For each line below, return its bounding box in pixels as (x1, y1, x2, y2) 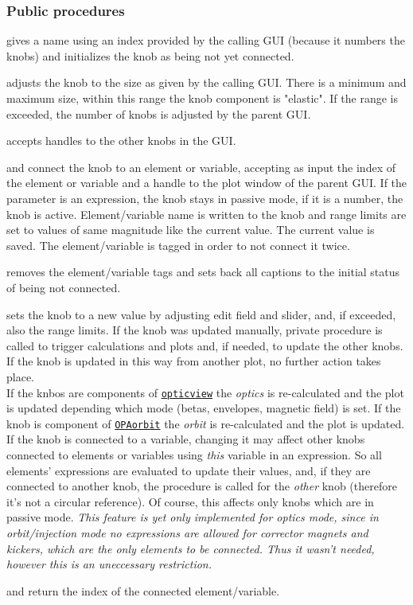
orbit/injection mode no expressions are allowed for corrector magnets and (6, 524, 368, 541)
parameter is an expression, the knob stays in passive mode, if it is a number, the (6, 189, 403, 206)
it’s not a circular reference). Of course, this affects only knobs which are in (6, 493, 374, 509)
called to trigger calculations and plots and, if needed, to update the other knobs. (6, 337, 403, 353)
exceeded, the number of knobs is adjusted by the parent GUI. (6, 105, 311, 122)
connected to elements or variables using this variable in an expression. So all (6, 447, 382, 463)
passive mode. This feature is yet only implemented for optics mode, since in (6, 509, 379, 525)
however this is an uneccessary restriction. (6, 556, 212, 572)
